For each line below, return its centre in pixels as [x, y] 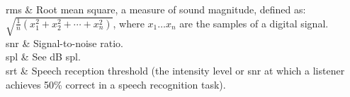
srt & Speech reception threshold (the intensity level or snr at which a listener [175, 71]
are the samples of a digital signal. [254, 23]
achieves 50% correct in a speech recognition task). [116, 84]
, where [129, 23]
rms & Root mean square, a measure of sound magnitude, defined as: [156, 9]
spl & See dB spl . [43, 57]
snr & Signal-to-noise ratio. [64, 43]
